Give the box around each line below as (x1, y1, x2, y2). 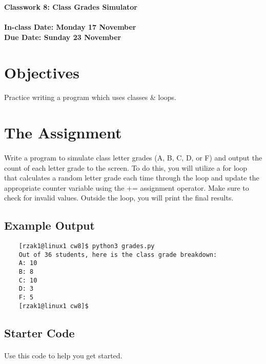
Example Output (4, 217, 95, 233)
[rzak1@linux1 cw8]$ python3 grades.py (18, 242, 155, 250)
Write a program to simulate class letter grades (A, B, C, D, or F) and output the (4, 152, 262, 163)
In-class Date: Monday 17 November (4, 22, 136, 32)
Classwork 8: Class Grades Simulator (4, 2, 137, 12)
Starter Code (4, 325, 75, 340)
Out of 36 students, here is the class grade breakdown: (18, 251, 217, 258)
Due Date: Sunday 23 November (4, 31, 121, 42)
